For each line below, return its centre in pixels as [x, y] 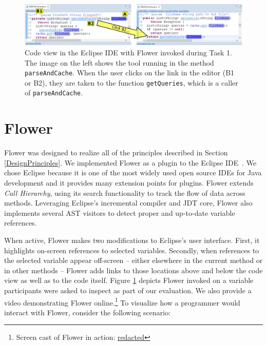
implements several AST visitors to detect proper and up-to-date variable [120, 212]
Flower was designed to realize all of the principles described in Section [116, 153]
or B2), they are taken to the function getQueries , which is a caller [131, 82]
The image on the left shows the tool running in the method [119, 62]
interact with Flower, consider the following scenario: [88, 312]
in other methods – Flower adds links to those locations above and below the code [133, 270]
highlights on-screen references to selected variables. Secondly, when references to [132, 250]
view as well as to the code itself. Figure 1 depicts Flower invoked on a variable [129, 280]
